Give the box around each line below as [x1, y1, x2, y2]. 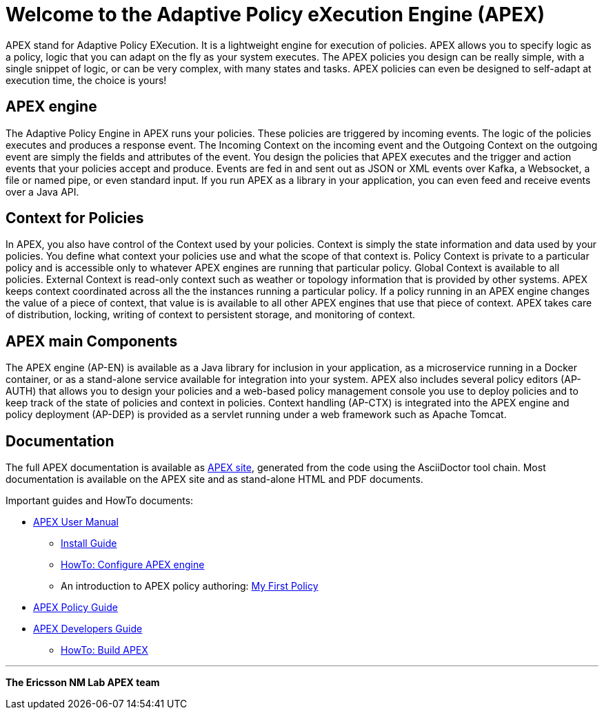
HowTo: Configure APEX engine [61, 559, 205, 571]
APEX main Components [6, 332, 178, 350]
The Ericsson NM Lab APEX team [6, 676, 160, 689]
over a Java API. [6, 185, 79, 198]
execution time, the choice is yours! [6, 74, 167, 86]
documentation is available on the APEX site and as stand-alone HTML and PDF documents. [6, 473, 423, 486]
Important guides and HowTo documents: [6, 495, 194, 507]
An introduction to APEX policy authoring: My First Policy [61, 580, 319, 592]
